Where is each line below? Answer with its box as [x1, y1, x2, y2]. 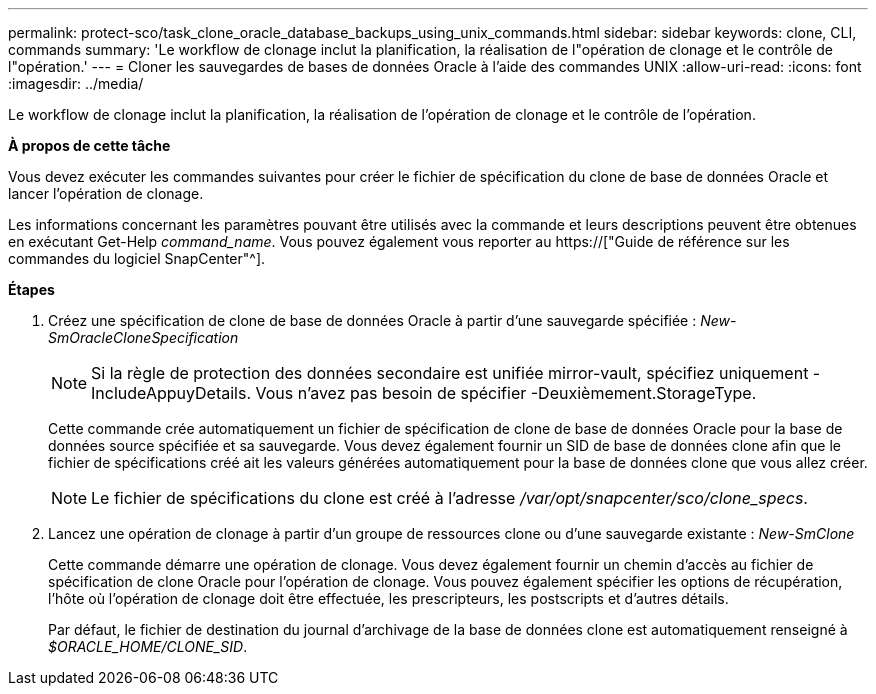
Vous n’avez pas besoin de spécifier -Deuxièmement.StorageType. [255, 383, 757, 403]
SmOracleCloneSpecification [48, 329, 239, 346]
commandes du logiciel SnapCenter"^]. [8, 250, 266, 267]
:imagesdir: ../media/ [8, 75, 144, 92]
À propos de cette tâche [8, 137, 171, 154]
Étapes [8, 281, 55, 298]
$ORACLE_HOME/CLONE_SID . [48, 638, 248, 655]
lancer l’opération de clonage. [8, 185, 204, 202]
